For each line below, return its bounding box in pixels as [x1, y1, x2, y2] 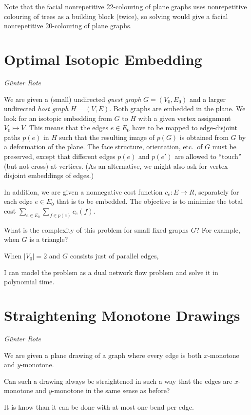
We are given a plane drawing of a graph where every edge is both [4, 350, 202, 360]
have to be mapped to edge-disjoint [132, 122, 237, 133]
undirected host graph [4, 103, 69, 114]
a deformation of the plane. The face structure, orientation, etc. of [4, 141, 203, 152]
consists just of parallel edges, [70, 251, 159, 261]
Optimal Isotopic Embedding [4, 49, 202, 69]
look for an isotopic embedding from [4, 113, 112, 123]
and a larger [189, 94, 226, 104]
